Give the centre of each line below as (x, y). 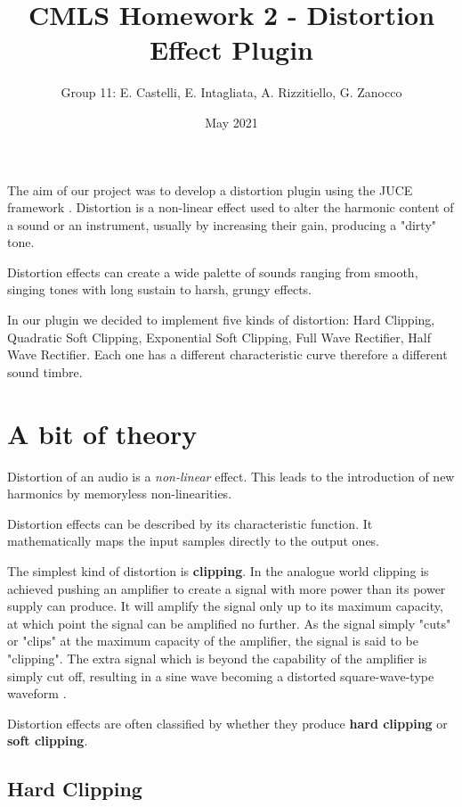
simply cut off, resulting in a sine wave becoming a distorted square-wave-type (221, 675)
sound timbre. (45, 371)
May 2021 (231, 122)
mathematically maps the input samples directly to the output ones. (194, 541)
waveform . (37, 693)
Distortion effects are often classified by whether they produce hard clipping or (227, 723)
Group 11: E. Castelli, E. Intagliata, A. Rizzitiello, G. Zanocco (231, 92)
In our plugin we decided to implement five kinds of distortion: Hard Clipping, (221, 320)
